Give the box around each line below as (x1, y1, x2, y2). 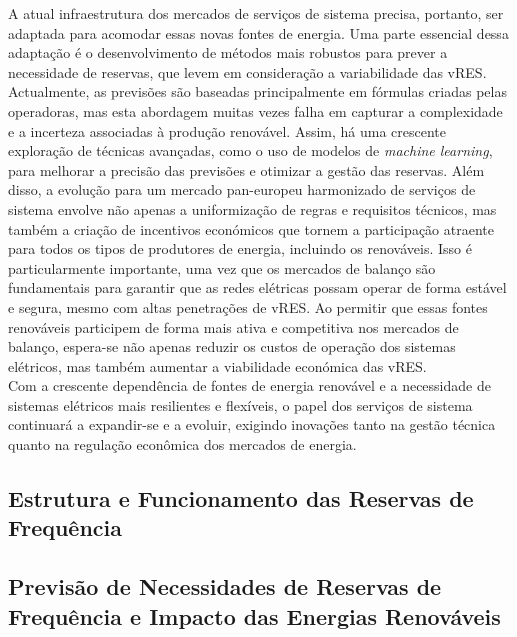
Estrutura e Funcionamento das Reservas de (8, 483, 474, 514)
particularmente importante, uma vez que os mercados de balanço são (8, 257, 436, 278)
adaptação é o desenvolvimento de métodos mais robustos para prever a (8, 42, 448, 63)
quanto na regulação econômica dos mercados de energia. (8, 434, 357, 455)
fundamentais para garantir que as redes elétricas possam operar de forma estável (8, 277, 507, 298)
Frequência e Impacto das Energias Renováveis (8, 600, 501, 631)
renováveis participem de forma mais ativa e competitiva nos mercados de (8, 316, 459, 337)
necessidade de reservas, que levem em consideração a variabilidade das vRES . (8, 61, 487, 82)
